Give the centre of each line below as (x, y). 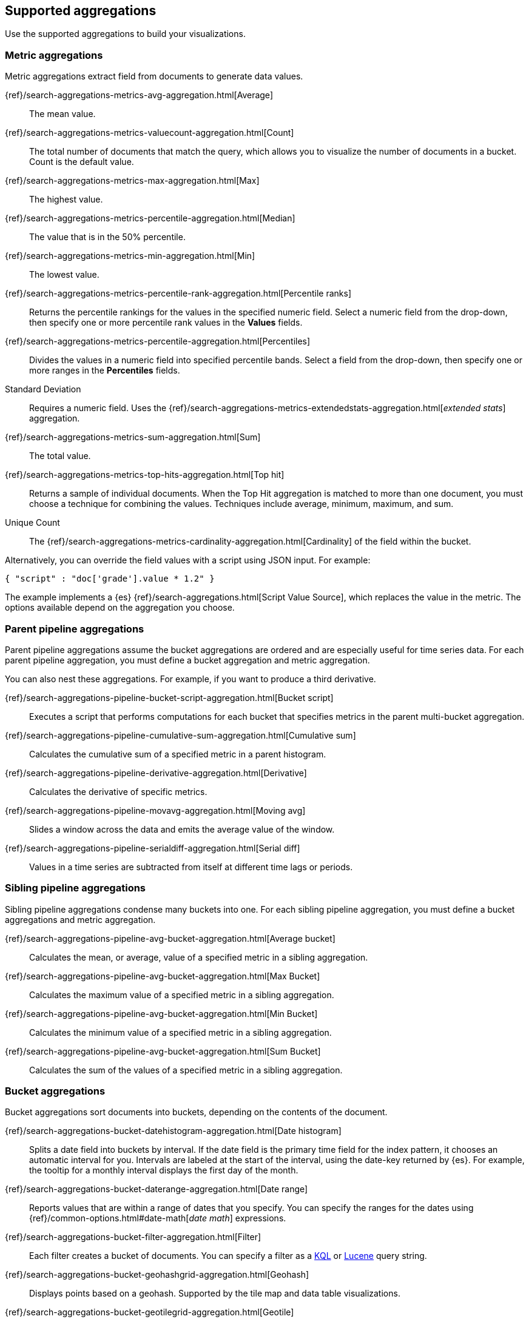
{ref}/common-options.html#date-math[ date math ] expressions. (158, 1218)
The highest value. (66, 200)
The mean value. (62, 114)
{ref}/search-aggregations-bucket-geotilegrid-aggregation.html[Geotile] (150, 1312)
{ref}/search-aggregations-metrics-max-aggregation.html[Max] (132, 181)
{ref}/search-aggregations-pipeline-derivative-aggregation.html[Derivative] (156, 773)
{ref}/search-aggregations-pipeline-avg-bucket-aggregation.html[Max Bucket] (163, 976)
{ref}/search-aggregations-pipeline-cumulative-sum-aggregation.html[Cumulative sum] (180, 735)
